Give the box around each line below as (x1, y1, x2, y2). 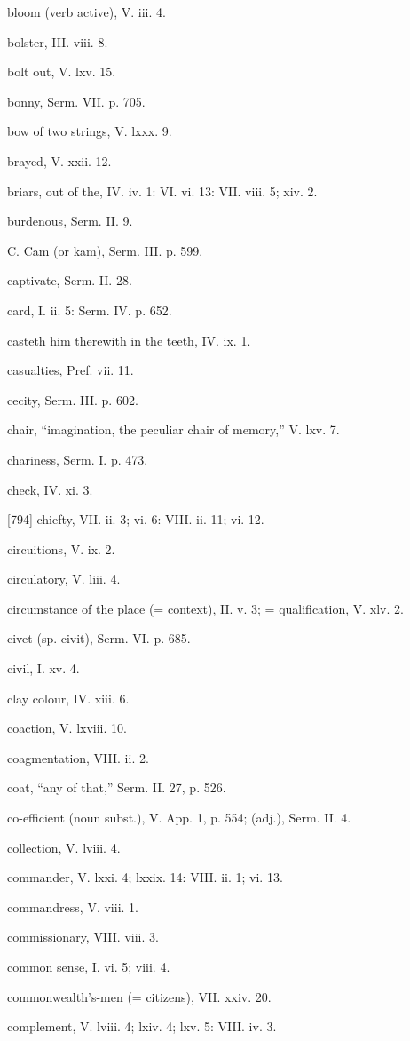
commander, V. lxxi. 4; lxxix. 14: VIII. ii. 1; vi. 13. (7, 868, 283, 886)
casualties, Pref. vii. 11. (7, 361, 134, 379)
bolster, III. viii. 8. (7, 32, 108, 51)
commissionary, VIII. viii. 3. (7, 927, 159, 946)
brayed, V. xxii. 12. (7, 151, 112, 170)
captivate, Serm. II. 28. (7, 271, 132, 290)
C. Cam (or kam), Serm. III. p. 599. (7, 241, 203, 259)
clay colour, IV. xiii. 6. (7, 688, 130, 707)
